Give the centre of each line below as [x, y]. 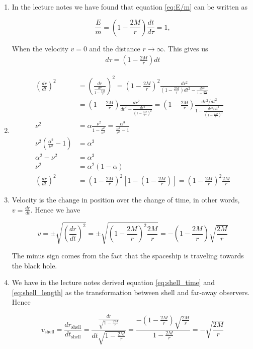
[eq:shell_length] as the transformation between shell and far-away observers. [131, 292]
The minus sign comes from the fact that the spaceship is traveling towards [128, 255]
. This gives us [186, 48]
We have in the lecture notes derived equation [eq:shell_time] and [113, 282]
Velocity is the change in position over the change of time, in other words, [126, 200]
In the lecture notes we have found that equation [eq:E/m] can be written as [130, 7]
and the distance [115, 48]
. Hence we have [55, 209]
